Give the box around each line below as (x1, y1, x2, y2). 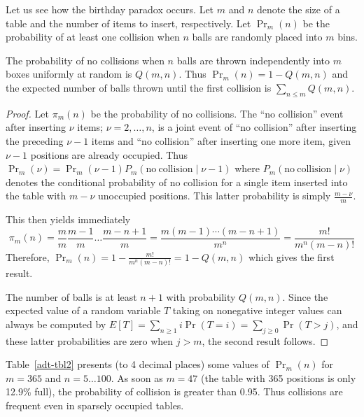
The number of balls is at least (6, 289, 137, 304)
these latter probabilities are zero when (6, 333, 174, 348)
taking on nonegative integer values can (172, 303, 342, 318)
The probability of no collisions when (6, 52, 164, 67)
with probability (166, 289, 236, 304)
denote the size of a (256, 2, 340, 16)
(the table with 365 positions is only (201, 370, 356, 385)
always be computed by (6, 316, 106, 331)
